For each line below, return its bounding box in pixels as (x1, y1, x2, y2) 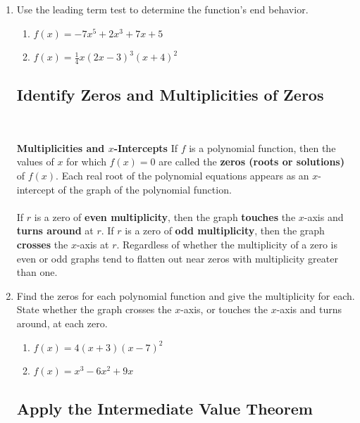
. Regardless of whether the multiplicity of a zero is (116, 236, 338, 251)
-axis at (76, 236, 109, 251)
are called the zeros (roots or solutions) (159, 154, 345, 169)
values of (16, 154, 54, 169)
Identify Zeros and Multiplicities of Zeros (16, 84, 324, 106)
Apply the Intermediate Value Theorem (16, 398, 313, 419)
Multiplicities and (16, 140, 105, 155)
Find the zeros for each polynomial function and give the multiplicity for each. (16, 288, 355, 303)
